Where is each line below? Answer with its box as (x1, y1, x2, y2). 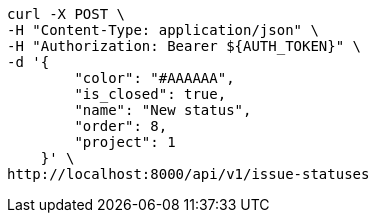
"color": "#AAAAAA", (74, 70, 235, 86)
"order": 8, (74, 118, 168, 134)
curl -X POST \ (7, 6, 126, 22)
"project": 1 (74, 134, 176, 150)
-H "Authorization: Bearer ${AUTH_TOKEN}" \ (7, 38, 362, 54)
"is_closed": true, (74, 86, 227, 102)
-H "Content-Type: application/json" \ (7, 22, 319, 38)
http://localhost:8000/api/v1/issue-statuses (7, 166, 370, 182)
